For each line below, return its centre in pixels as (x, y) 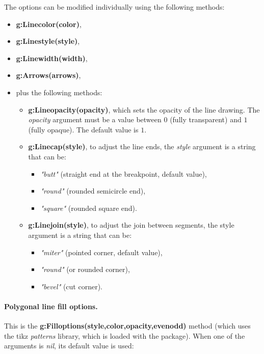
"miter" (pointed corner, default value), (101, 252)
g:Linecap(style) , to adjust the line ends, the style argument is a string (142, 146)
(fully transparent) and (206, 119)
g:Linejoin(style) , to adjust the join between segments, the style (131, 225)
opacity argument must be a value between (95, 119)
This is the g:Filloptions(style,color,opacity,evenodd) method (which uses (127, 326)
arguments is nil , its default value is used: (69, 346)
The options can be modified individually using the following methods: (114, 7)
